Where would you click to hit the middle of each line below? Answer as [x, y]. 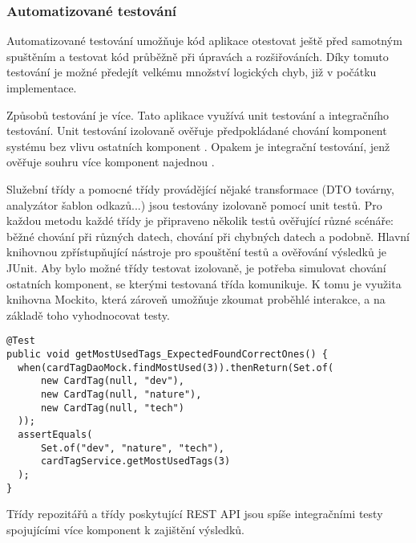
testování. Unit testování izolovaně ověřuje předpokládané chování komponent [197, 131]
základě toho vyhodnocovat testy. [88, 314]
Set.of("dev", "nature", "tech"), [133, 448]
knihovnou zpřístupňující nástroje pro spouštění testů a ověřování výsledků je [196, 252]
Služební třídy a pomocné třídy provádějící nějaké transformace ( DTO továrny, [200, 188]
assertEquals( [55, 434]
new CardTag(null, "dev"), [112, 381]
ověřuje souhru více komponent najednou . [111, 162]
